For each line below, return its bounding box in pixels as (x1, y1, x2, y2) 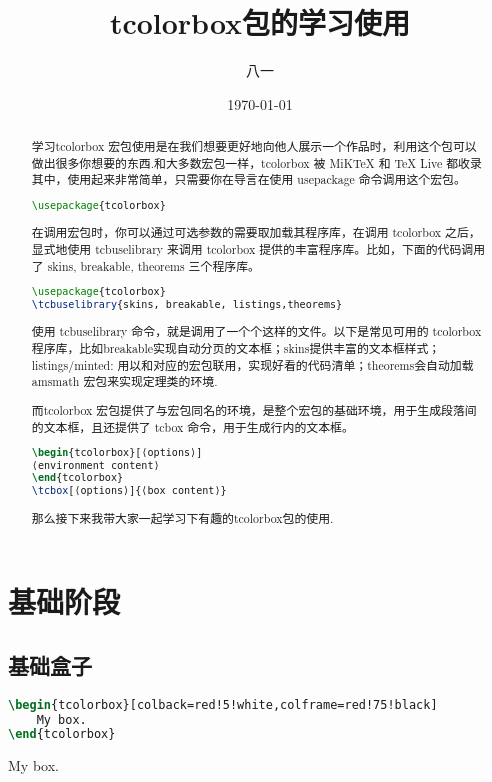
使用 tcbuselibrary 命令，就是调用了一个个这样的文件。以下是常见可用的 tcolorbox (31, 323, 482, 340)
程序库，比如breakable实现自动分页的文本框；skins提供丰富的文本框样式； (31, 340, 441, 357)
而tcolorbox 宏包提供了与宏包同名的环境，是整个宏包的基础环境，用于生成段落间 (31, 402, 477, 418)
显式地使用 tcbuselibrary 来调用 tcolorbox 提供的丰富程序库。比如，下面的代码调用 (31, 241, 486, 258)
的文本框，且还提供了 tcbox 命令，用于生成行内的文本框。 (31, 418, 354, 435)
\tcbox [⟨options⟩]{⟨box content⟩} (31, 485, 227, 497)
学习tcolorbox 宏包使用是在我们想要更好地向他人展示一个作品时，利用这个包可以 (31, 138, 477, 155)
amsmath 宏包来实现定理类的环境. (31, 373, 218, 390)
